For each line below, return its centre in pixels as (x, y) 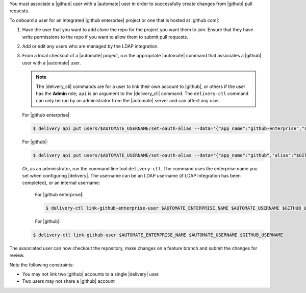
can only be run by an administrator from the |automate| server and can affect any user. (128, 101)
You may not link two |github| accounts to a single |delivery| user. (91, 274)
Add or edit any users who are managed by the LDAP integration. (91, 46)
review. (17, 255)
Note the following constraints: (42, 265)
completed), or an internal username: (61, 183)
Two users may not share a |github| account (68, 281)
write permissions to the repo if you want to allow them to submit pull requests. (105, 37)
